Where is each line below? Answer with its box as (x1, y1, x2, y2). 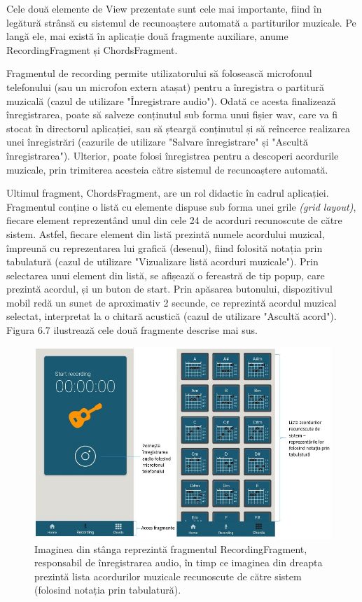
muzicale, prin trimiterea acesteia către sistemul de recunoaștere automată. (6, 162, 328, 176)
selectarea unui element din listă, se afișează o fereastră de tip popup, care (6, 267, 325, 282)
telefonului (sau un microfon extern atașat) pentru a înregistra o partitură (6, 79, 325, 94)
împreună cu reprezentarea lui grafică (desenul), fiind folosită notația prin (6, 240, 323, 255)
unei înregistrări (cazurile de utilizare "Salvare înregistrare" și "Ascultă (6, 134, 308, 149)
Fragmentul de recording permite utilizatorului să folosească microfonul (6, 66, 312, 80)
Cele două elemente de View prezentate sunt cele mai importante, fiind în (6, 1, 322, 15)
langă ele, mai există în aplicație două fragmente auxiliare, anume (6, 29, 288, 43)
